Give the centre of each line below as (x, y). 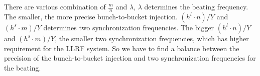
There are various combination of (55, 6)
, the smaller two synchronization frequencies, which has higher (152, 38)
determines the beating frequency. (196, 6)
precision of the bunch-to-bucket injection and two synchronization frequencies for (130, 58)
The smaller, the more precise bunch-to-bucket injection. (91, 16)
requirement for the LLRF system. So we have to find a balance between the (122, 48)
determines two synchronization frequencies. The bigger (129, 27)
